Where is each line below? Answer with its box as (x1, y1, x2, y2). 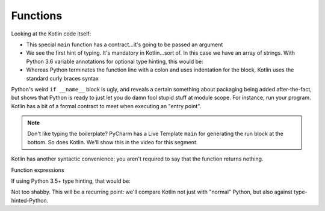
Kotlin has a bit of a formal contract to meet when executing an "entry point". (11, 102, 202, 109)
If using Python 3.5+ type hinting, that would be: (11, 177, 131, 185)
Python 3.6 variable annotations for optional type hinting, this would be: (26, 58, 204, 65)
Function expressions (11, 166, 64, 174)
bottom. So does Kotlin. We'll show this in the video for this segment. (27, 138, 198, 145)
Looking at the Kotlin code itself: (11, 30, 91, 37)
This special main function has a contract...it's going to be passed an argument (26, 41, 223, 48)
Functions (11, 9, 63, 22)
